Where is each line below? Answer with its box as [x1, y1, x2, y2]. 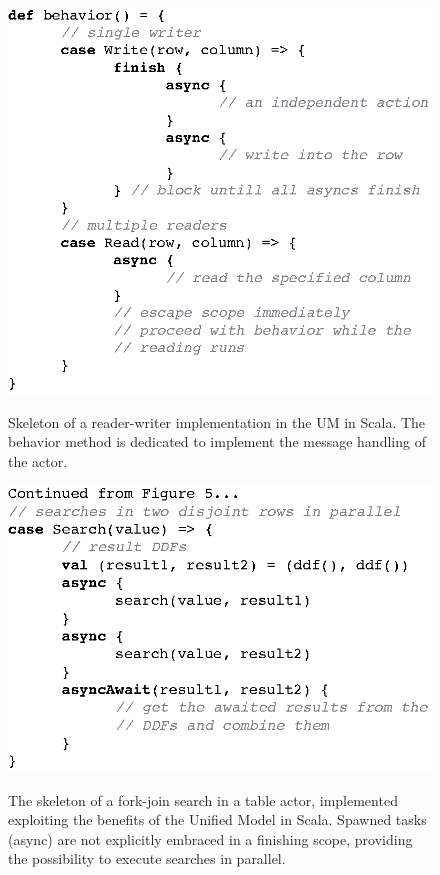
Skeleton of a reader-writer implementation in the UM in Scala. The [8, 411, 426, 432]
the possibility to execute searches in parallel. [8, 848, 286, 869]
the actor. [8, 450, 68, 471]
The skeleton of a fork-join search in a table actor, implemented [8, 789, 398, 810]
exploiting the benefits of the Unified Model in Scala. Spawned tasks [8, 809, 427, 830]
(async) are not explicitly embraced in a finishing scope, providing [8, 828, 413, 849]
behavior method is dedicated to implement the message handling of [8, 431, 426, 452]
